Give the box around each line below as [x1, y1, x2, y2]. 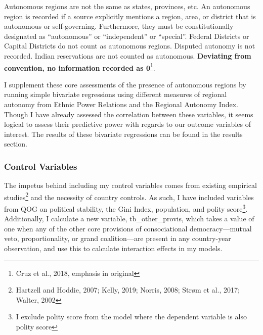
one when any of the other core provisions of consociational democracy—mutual [4, 223, 252, 233]
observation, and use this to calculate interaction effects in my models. [4, 243, 223, 254]
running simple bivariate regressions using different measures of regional [4, 89, 227, 100]
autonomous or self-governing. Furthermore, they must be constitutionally [4, 21, 234, 31]
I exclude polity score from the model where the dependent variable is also [16, 311, 247, 322]
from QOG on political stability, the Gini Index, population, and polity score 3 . [4, 202, 248, 214]
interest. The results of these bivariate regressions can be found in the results [4, 128, 243, 139]
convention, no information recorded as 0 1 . [4, 61, 155, 73]
